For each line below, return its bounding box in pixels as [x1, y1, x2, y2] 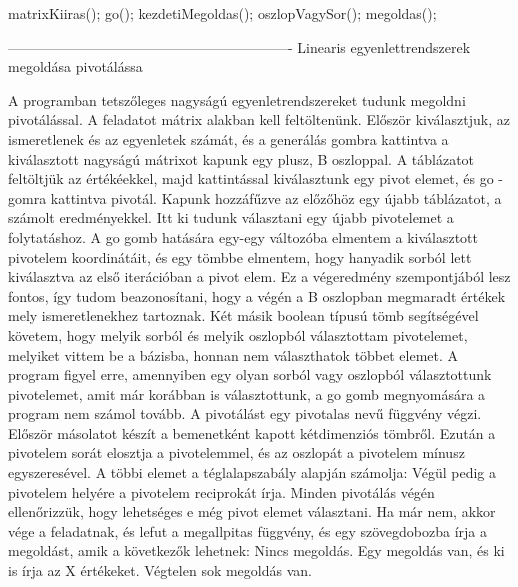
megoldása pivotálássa [8, 56, 143, 77]
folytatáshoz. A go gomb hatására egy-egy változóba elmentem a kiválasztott [8, 226, 478, 247]
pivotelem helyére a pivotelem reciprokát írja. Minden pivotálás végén [8, 481, 435, 502]
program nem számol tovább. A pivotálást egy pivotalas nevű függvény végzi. [8, 403, 482, 424]
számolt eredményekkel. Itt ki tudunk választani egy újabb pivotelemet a [8, 207, 454, 228]
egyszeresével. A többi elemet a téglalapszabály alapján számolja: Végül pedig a [8, 462, 496, 483]
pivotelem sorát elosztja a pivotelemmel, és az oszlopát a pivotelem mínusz [8, 442, 465, 463]
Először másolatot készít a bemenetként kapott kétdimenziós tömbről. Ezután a [8, 422, 496, 443]
